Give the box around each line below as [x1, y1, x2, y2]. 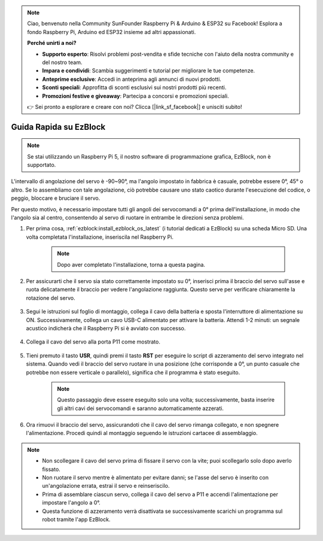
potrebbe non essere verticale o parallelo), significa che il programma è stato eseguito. [26, 369, 240, 376]
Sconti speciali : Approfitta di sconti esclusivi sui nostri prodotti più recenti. [42, 84, 227, 91]
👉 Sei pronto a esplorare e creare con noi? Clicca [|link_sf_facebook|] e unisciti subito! [27, 103, 242, 110]
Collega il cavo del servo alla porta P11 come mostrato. [26, 338, 161, 345]
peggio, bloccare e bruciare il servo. [11, 194, 100, 202]
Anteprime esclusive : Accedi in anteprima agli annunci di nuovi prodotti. [42, 75, 221, 83]
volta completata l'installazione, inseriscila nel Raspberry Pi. [26, 233, 173, 241]
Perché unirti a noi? [27, 39, 77, 47]
